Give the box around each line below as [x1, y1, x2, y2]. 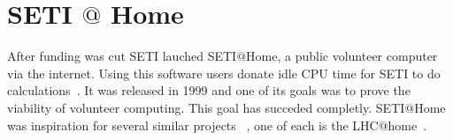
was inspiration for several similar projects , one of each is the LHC [7, 115, 379, 134]
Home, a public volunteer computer [246, 47, 438, 65]
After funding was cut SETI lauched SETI [7, 47, 237, 65]
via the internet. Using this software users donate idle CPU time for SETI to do [7, 63, 441, 82]
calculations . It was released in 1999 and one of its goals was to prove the [7, 81, 411, 99]
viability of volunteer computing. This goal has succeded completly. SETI [7, 98, 405, 116]
